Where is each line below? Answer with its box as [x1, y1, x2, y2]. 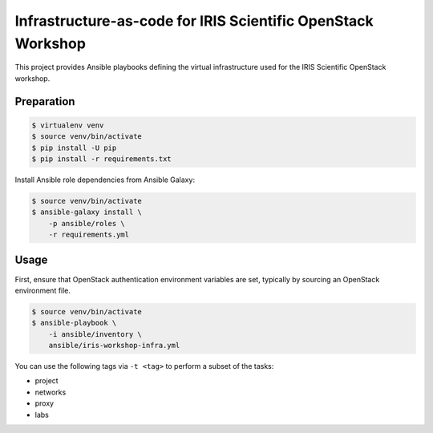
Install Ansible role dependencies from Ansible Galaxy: [14, 175, 196, 184]
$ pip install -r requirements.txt [31, 154, 172, 164]
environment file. [14, 285, 71, 295]
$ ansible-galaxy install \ [31, 208, 142, 216]
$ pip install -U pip [31, 143, 117, 152]
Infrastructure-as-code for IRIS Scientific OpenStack [14, 12, 374, 30]
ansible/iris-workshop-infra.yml [48, 341, 180, 350]
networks [34, 387, 67, 397]
